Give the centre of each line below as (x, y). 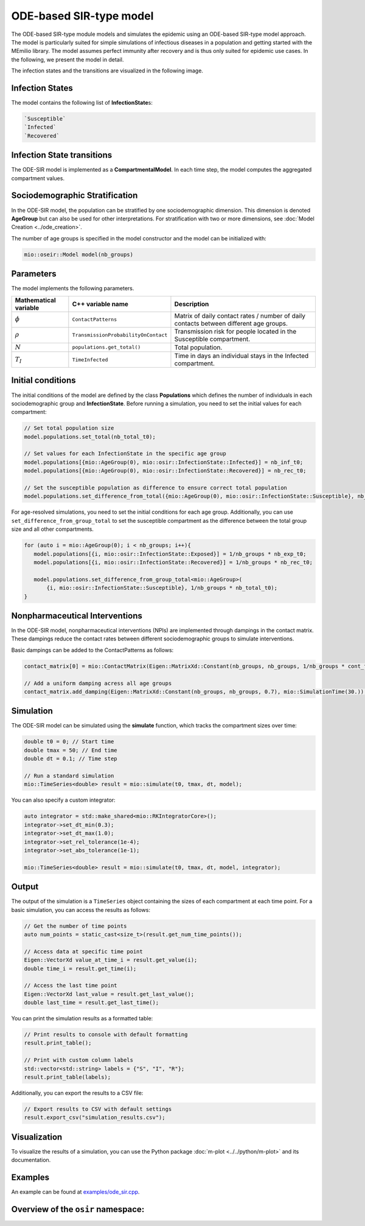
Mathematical (35, 300)
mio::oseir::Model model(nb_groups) (79, 254)
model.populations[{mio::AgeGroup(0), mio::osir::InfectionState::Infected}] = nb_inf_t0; (164, 462)
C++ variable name (100, 304)
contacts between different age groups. (231, 323)
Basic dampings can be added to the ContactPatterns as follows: (92, 650)
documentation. (31, 1160)
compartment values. (38, 178)
